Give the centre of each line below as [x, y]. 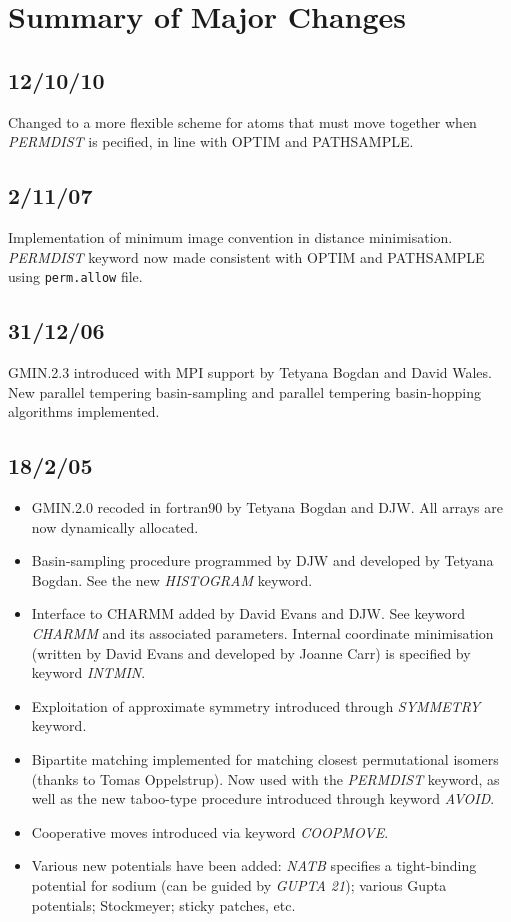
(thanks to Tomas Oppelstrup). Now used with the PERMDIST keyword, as [265, 778]
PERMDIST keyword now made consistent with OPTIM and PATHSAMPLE [246, 256]
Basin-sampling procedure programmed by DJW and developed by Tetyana [262, 560]
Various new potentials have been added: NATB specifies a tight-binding [254, 865]
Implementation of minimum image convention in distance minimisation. [230, 236]
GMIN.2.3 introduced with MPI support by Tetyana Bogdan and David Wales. [250, 372]
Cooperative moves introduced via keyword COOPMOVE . [210, 831]
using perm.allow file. [75, 276]
